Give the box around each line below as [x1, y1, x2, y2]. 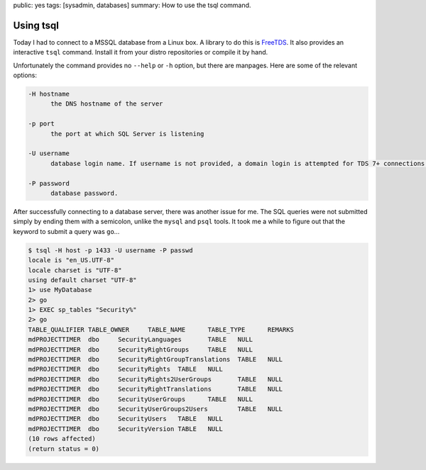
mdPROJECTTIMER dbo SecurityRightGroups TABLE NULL [28, 345, 253, 354]
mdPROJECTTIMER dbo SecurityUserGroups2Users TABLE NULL [28, 405, 283, 413]
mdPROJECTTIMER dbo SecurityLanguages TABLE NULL [28, 335, 253, 344]
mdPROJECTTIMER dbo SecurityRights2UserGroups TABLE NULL [28, 375, 283, 383]
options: [13, 71, 38, 79]
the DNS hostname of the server [50, 100, 163, 108]
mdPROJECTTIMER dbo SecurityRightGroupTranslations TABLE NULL [28, 355, 283, 364]
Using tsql [13, 19, 60, 31]
